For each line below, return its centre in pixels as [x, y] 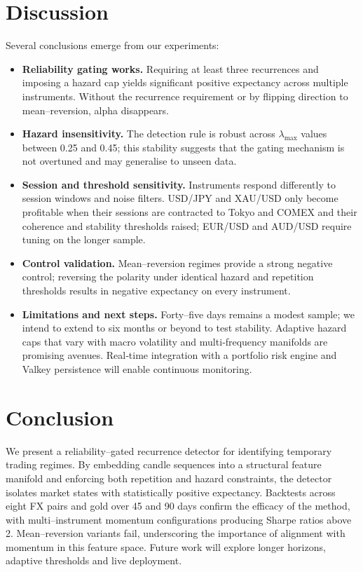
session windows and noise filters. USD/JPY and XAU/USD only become [180, 198]
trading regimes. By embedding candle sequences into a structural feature [164, 464]
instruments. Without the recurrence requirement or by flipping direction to [185, 96]
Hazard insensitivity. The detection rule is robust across [149, 134]
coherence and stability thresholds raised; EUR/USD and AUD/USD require [187, 225]
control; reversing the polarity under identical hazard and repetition [168, 277]
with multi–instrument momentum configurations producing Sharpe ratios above [179, 519]
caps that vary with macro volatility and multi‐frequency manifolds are [175, 341]
